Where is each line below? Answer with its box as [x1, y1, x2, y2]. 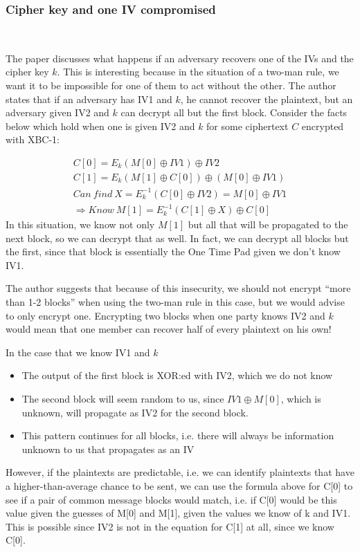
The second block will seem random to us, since [21, 392, 224, 406]
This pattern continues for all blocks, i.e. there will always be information [21, 428, 334, 443]
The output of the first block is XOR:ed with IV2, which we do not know [21, 368, 333, 383]
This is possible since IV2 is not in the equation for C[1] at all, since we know [6, 519, 334, 533]
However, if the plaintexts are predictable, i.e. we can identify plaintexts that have [6, 465, 354, 479]
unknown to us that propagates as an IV [21, 441, 195, 456]
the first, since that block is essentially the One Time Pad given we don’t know [6, 244, 341, 259]
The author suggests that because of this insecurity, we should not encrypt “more [6, 281, 351, 295]
